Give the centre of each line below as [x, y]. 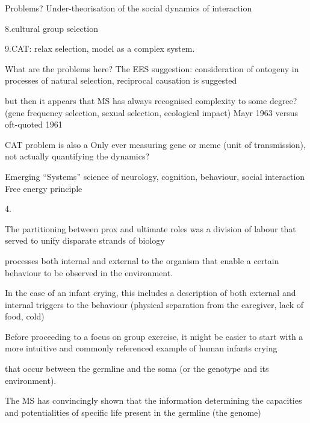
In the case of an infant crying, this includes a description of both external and [150, 293]
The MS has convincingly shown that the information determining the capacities [153, 400]
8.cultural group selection [51, 28]
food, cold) [25, 316]
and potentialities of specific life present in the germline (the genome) [133, 412]
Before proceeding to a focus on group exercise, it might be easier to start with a [154, 336]
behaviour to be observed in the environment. [89, 272]
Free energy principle [44, 188]
